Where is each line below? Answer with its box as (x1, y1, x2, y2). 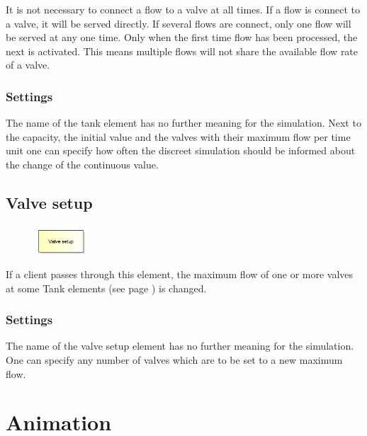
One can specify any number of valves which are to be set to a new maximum (6, 352, 343, 367)
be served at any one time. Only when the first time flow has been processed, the (6, 30, 358, 45)
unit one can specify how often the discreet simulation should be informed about (6, 143, 356, 158)
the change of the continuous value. (6, 156, 159, 171)
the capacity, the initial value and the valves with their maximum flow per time (6, 129, 351, 144)
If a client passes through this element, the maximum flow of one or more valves (6, 266, 354, 281)
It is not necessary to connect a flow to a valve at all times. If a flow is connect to (6, 2, 361, 16)
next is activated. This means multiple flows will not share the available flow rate (6, 43, 358, 58)
